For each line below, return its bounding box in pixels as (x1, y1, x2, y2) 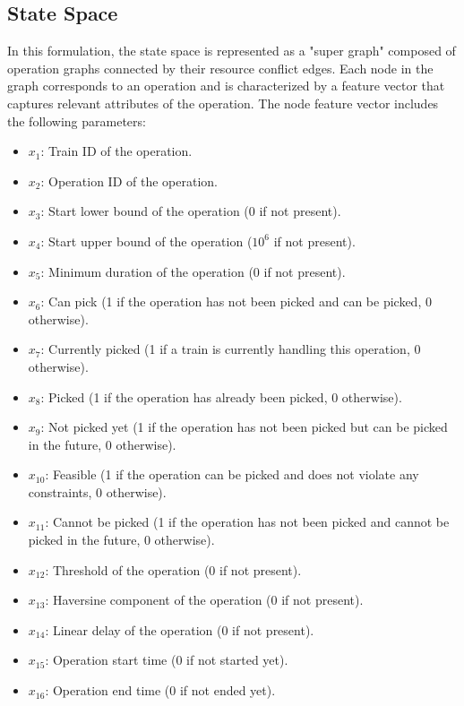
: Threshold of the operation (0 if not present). (45, 560, 302, 579)
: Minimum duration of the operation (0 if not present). (40, 262, 346, 280)
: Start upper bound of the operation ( (40, 231, 253, 250)
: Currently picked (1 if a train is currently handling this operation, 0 (40, 340, 421, 358)
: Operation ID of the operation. (40, 171, 218, 190)
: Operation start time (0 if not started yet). (45, 650, 288, 669)
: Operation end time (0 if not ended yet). (45, 681, 276, 700)
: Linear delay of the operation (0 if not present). (45, 620, 314, 639)
